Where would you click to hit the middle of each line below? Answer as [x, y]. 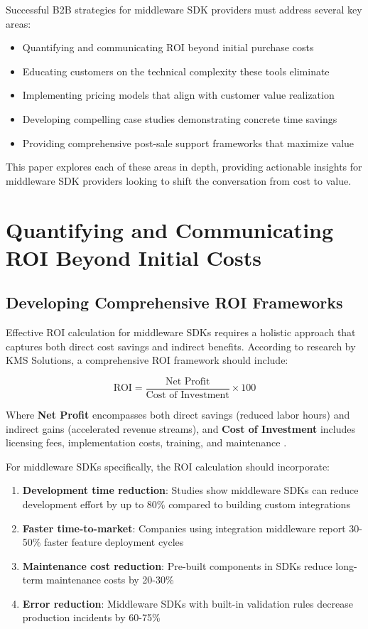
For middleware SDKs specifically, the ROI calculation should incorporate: [168, 466]
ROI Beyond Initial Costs [134, 257]
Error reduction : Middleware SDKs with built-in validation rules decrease [188, 603]
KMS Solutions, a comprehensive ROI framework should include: [147, 360]
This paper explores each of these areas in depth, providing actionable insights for [184, 167]
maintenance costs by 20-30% [110, 580]
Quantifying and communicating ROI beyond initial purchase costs [168, 47]
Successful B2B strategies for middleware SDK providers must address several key [184, 9]
